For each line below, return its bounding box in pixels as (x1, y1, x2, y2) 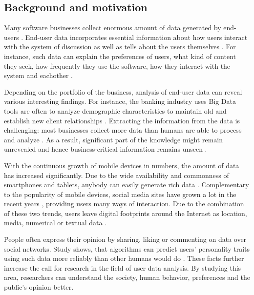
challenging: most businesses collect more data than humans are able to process (4, 125, 242, 135)
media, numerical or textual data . (4, 217, 107, 228)
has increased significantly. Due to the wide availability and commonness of (4, 170, 229, 180)
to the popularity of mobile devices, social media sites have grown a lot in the (4, 189, 236, 199)
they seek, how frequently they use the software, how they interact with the (4, 60, 231, 71)
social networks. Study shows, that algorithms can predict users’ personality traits (4, 243, 250, 254)
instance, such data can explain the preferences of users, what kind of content (4, 51, 236, 61)
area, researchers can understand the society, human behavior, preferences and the (4, 272, 250, 282)
